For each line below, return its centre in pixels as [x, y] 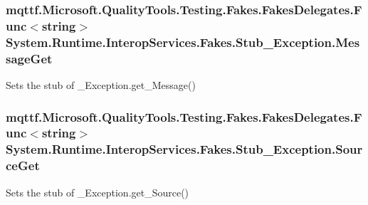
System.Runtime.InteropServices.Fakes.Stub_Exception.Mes [183, 42]
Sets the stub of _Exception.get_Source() [98, 192]
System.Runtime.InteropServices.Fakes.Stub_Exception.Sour [184, 149]
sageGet [29, 58]
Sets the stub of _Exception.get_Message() [101, 84]
